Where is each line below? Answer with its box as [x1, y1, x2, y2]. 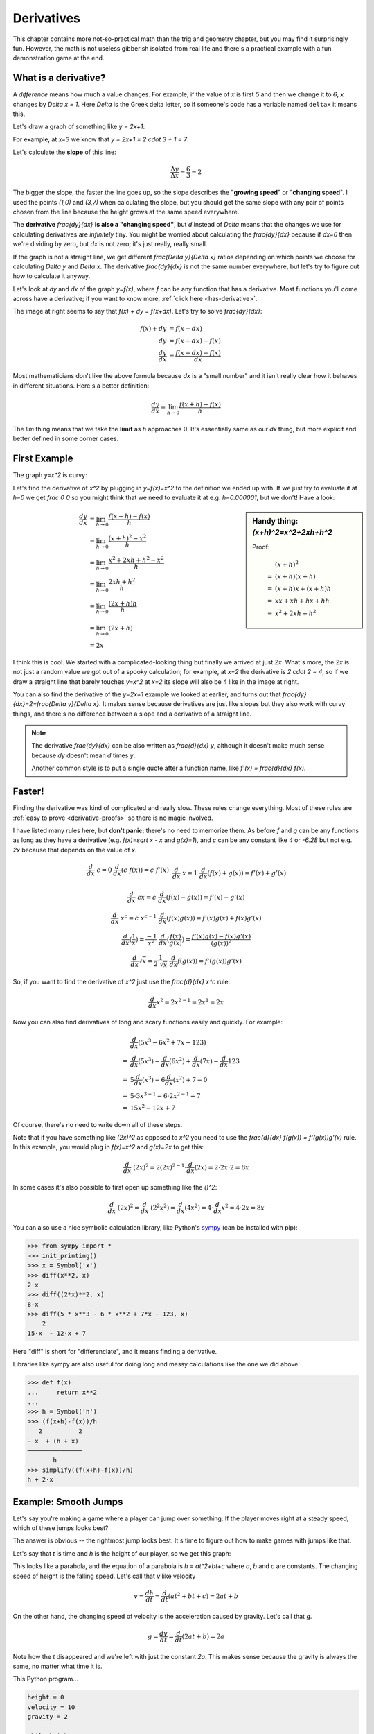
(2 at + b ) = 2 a [181, 1632, 225, 1640]
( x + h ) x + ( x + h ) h [274, 585, 332, 592]
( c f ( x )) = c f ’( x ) [121, 866, 170, 874]
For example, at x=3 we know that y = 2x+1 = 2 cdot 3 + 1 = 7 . [12, 135, 190, 144]
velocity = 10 [27, 1703, 75, 1711]
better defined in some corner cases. [12, 434, 119, 443]
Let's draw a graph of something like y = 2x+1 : [12, 122, 145, 131]
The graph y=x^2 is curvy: [12, 471, 88, 479]
